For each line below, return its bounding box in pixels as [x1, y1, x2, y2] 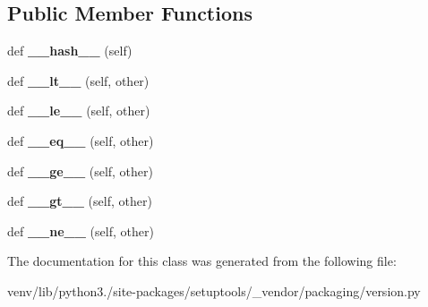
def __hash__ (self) [7, 41, 133, 60]
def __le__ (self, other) [7, 101, 150, 120]
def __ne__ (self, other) [7, 221, 154, 240]
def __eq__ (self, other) [7, 131, 154, 149]
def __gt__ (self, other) [7, 192, 152, 210]
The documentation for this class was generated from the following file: [7, 252, 397, 270]
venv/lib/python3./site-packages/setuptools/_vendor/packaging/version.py [7, 281, 421, 300]
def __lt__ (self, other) [7, 71, 150, 90]
